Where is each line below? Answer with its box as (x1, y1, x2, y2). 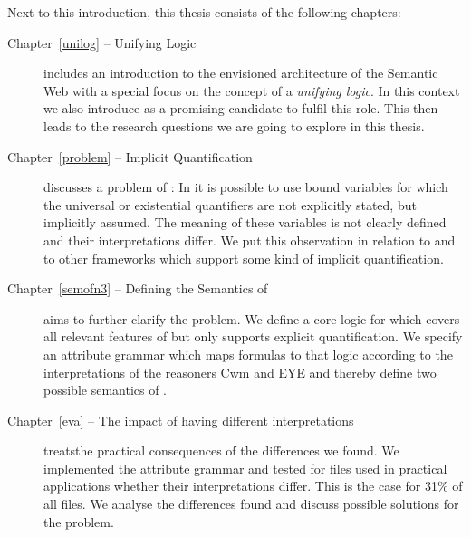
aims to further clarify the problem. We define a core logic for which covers (43, 309, 460, 328)
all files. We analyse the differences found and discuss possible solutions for (43, 494, 459, 513)
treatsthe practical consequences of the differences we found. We (43, 441, 399, 460)
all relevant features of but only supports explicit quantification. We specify (43, 327, 463, 346)
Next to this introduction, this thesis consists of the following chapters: (7, 3, 401, 21)
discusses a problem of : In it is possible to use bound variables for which (43, 177, 448, 197)
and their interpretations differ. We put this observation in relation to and (43, 230, 456, 249)
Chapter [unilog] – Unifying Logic (7, 33, 197, 52)
